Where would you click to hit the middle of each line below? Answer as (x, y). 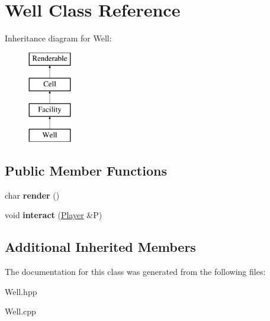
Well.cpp (20, 311)
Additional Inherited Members (100, 247)
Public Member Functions (86, 170)
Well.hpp (21, 291)
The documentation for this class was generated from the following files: (135, 272)
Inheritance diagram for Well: (58, 38)
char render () (32, 195)
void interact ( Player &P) (54, 215)
